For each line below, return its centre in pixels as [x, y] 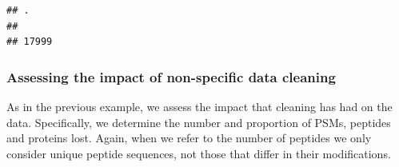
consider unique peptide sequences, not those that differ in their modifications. [199, 153]
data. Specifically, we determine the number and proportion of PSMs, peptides [199, 122]
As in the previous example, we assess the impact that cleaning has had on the [199, 106]
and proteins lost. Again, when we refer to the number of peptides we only [189, 138]
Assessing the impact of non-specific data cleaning [171, 76]
